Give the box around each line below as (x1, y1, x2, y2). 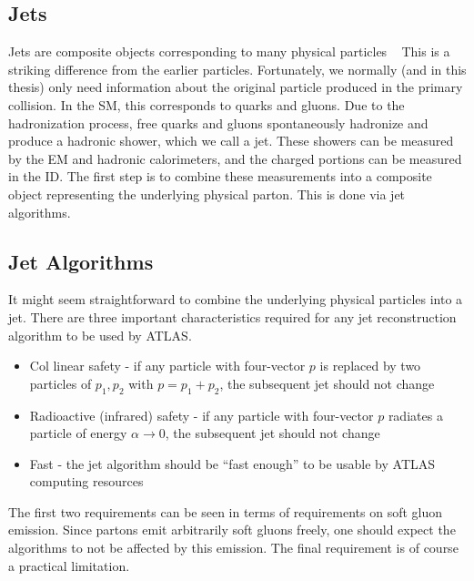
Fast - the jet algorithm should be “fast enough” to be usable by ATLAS (29, 454, 436, 473)
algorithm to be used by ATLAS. (8, 325, 192, 344)
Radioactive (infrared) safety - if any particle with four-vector (29, 405, 374, 424)
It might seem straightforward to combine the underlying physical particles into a (8, 290, 463, 309)
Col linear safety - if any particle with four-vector (29, 356, 306, 375)
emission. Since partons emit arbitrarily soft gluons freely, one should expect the (8, 520, 456, 539)
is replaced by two (319, 356, 421, 375)
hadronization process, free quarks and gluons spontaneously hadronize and (8, 113, 429, 132)
